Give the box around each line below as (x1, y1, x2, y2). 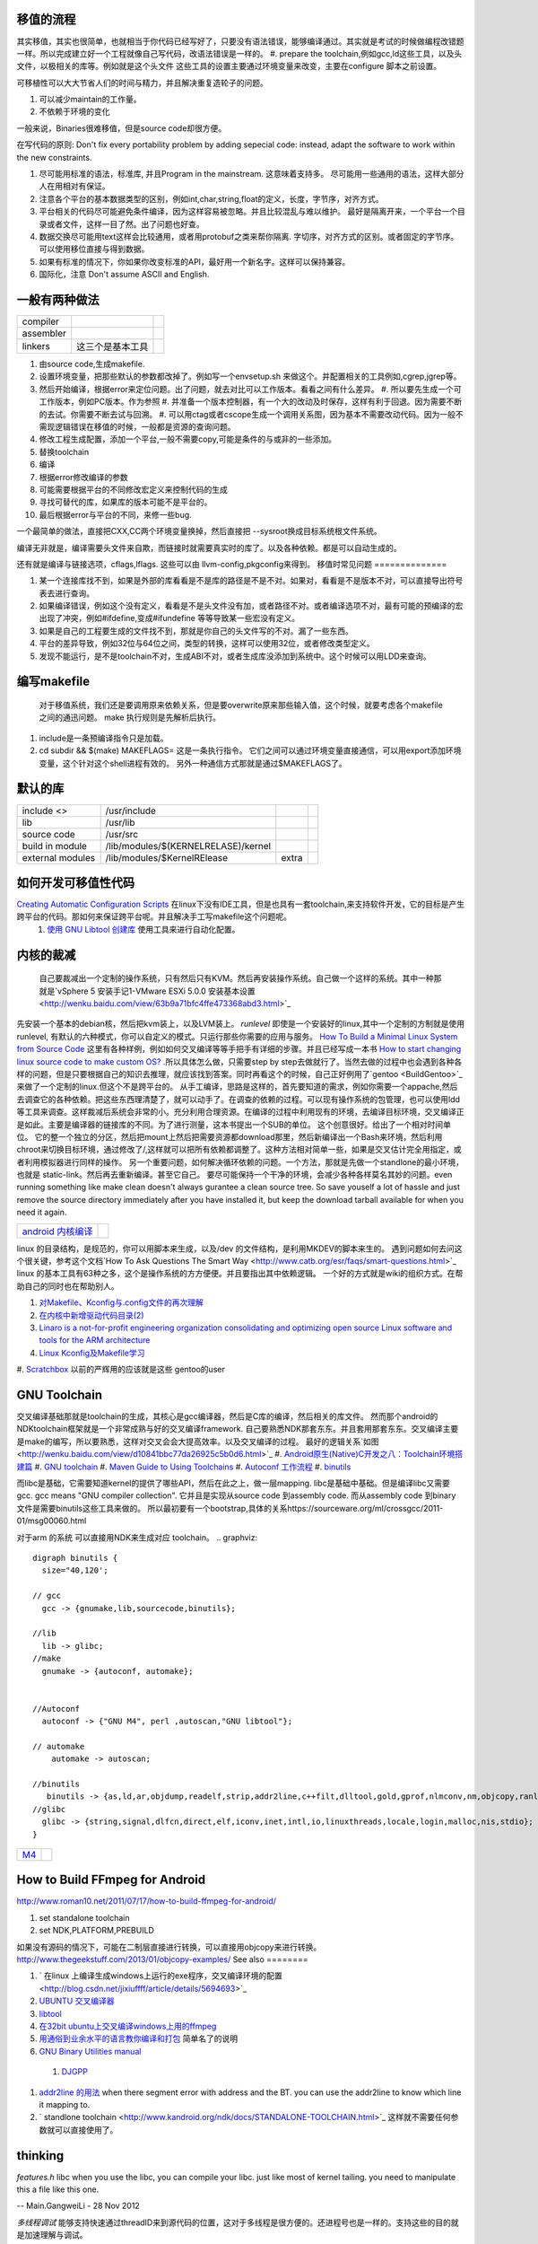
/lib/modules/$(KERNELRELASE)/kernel (105, 839, 272, 852)
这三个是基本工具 (76, 341, 149, 354)
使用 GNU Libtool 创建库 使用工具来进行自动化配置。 (47, 924, 240, 934)
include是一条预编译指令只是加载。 (39, 732, 169, 743)
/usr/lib (105, 816, 135, 828)
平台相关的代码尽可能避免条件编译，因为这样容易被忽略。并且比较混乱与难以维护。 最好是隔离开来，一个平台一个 (39, 206, 457, 217)
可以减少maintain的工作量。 (39, 94, 142, 105)
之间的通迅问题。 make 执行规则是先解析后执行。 (39, 712, 221, 723)
